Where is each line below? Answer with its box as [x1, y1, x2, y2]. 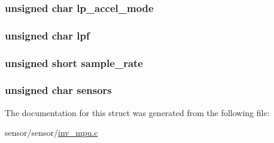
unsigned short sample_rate [5, 55, 143, 70]
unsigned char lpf [5, 28, 90, 42]
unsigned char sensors [5, 83, 112, 98]
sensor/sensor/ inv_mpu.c [5, 126, 98, 139]
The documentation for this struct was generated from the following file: [5, 106, 270, 118]
